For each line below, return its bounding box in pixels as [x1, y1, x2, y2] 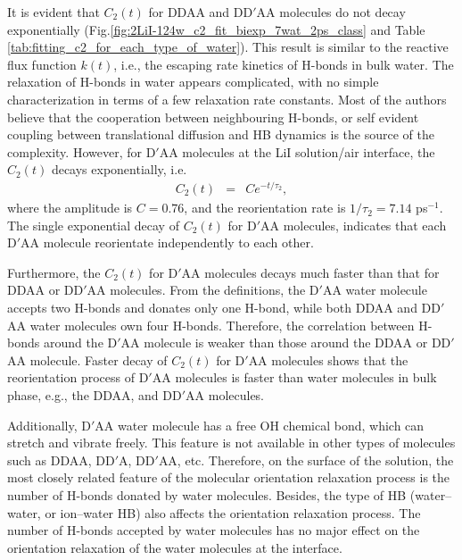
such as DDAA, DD [7, 450, 115, 469]
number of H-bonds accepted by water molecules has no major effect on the [7, 521, 420, 539]
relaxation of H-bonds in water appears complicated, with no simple [7, 72, 379, 91]
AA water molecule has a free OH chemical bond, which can [95, 415, 425, 434]
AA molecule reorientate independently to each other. [21, 233, 314, 252]
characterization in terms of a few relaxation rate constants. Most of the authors [7, 89, 447, 108]
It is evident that [7, 3, 100, 21]
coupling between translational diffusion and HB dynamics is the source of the [7, 125, 434, 144]
